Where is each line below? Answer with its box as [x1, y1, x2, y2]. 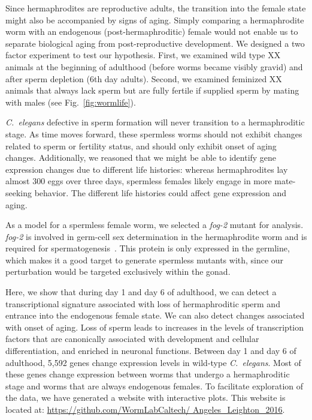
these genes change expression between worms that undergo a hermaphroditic [5, 368, 290, 380]
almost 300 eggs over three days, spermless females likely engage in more [5, 175, 272, 187]
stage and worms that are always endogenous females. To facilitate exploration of [5, 379, 304, 392]
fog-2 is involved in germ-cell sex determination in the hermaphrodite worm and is [5, 230, 307, 242]
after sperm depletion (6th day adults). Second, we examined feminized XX [5, 72, 282, 85]
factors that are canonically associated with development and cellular [5, 332, 259, 345]
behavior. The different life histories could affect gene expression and [34, 186, 287, 199]
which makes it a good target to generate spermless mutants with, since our [5, 253, 284, 266]
